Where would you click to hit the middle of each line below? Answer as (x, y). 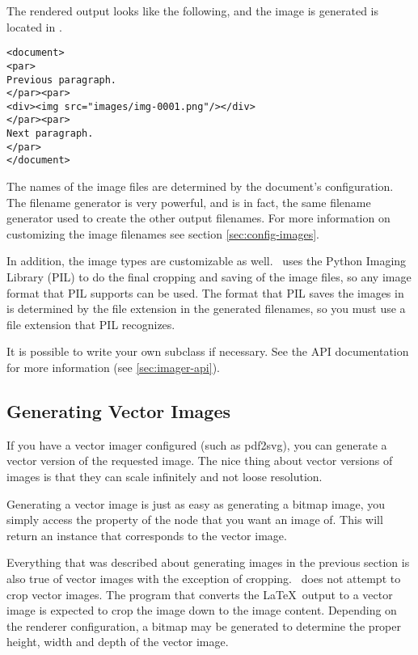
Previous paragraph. (62, 80)
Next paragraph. (50, 134)
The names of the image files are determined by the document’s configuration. (200, 186)
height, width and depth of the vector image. (118, 642)
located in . (34, 26)
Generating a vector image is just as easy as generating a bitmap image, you (196, 503)
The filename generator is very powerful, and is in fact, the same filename (189, 202)
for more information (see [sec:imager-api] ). (113, 368)
